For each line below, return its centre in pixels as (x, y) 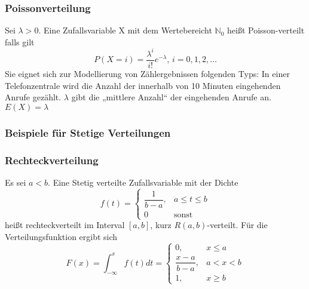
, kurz (161, 225)
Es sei (16, 182)
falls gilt (20, 41)
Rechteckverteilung (52, 160)
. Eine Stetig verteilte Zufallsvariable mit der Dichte (143, 182)
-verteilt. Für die (237, 225)
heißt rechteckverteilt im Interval (65, 225)
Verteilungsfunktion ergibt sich (61, 236)
